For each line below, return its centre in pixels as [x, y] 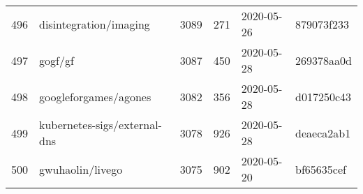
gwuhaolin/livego [81, 169]
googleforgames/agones [95, 96]
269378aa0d [324, 60]
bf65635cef [321, 169]
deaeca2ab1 [323, 133]
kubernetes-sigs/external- [101, 125]
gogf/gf [57, 60]
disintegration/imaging [95, 24]
